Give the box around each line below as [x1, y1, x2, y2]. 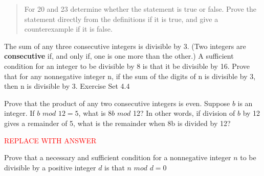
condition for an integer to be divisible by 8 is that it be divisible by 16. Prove [4, 60, 250, 71]
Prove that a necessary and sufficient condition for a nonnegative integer [4, 152, 231, 163]
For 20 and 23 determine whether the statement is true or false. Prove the [24, 4, 256, 14]
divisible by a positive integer [4, 162, 96, 172]
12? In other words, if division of [133, 108, 235, 118]
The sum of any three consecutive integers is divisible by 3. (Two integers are [4, 40, 246, 51]
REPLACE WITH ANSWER [4, 135, 97, 145]
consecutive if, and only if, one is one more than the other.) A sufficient [4, 51, 234, 61]
